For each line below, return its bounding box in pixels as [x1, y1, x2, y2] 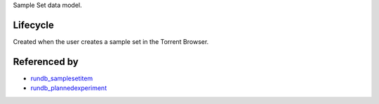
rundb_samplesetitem [30, 74, 93, 82]
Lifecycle [13, 19, 54, 31]
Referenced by [13, 56, 79, 68]
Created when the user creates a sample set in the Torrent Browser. [13, 37, 209, 45]
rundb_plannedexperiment [30, 84, 107, 92]
